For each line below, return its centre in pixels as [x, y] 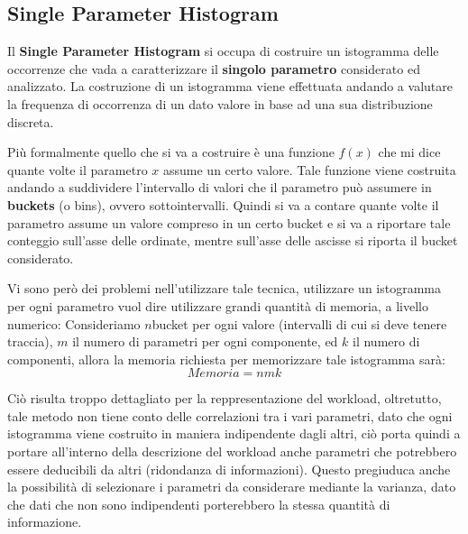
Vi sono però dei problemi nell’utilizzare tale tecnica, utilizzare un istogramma [225, 288]
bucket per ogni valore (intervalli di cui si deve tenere [299, 323]
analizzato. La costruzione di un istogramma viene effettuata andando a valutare [230, 86]
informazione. [45, 522]
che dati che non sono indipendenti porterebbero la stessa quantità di [199, 504]
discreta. [31, 121]
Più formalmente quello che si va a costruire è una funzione [171, 152]
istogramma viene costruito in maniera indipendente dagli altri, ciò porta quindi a [234, 433]
